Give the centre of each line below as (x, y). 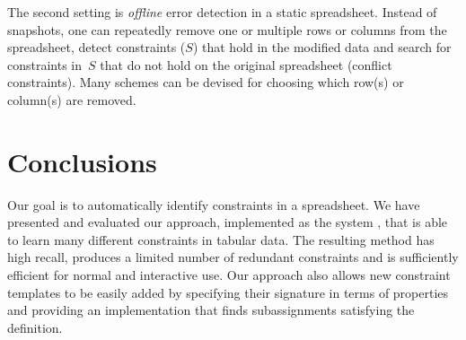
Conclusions (82, 161)
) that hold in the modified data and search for (322, 47)
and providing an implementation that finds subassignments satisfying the (211, 310)
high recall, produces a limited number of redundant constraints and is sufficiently (233, 257)
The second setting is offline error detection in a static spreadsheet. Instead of (222, 12)
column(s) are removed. (72, 99)
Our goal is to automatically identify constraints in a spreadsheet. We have (214, 204)
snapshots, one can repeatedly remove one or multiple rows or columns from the (227, 29)
